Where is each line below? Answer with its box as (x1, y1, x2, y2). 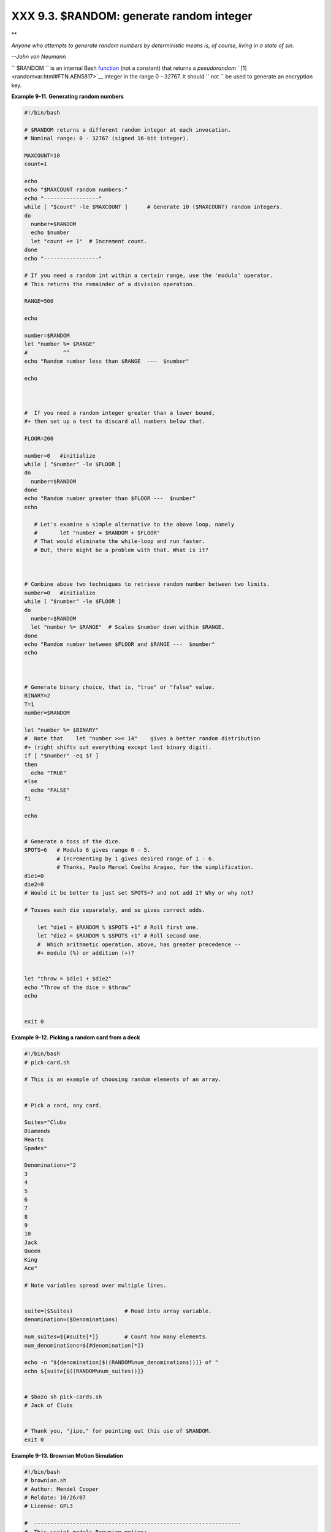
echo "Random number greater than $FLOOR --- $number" (24, 495, 196, 502)
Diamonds (24, 1128, 51, 1134)
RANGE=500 (24, 298, 54, 305)
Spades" (24, 1145, 47, 1151)
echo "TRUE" (31, 769, 67, 776)
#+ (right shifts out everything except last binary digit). (24, 743, 212, 751)
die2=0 (24, 881, 44, 888)
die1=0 (24, 872, 44, 879)
